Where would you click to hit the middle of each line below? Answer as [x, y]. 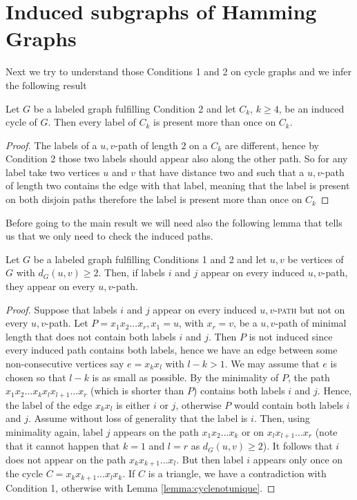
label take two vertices [53, 172]
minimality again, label [55, 431]
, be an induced [311, 108]
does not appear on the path [66, 459]
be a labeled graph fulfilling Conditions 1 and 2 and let [150, 259]
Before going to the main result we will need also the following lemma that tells [174, 222]
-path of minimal [311, 323]
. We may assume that [272, 363]
